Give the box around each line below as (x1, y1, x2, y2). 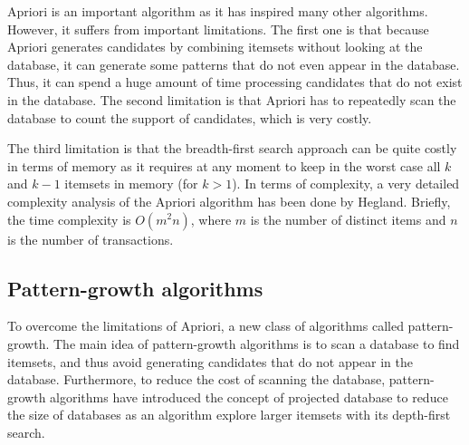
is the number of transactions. (7, 229, 174, 248)
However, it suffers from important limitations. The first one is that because (7, 19, 429, 38)
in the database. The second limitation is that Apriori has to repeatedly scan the (7, 90, 456, 109)
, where (190, 209, 232, 228)
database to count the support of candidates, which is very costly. (7, 108, 372, 127)
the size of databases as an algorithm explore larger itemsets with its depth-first (7, 405, 451, 424)
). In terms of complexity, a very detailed (232, 174, 460, 193)
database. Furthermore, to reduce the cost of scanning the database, (7, 370, 386, 389)
